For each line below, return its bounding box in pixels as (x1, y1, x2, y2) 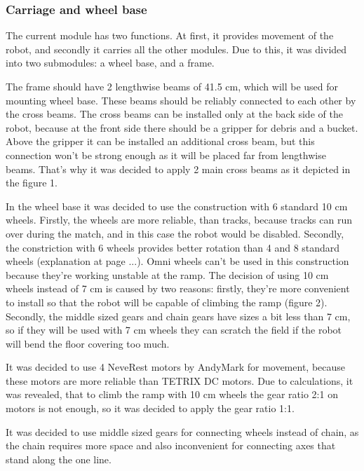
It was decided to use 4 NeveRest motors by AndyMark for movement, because (6, 360, 346, 374)
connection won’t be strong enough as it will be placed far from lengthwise (6, 147, 326, 162)
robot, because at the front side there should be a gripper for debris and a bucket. (6, 120, 358, 135)
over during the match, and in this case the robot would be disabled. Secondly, (6, 226, 344, 240)
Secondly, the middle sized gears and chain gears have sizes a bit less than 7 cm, (6, 308, 351, 323)
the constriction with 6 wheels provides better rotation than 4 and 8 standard (6, 240, 340, 254)
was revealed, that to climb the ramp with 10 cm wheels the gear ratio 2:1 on (6, 387, 338, 402)
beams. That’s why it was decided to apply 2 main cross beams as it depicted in (6, 161, 351, 176)
